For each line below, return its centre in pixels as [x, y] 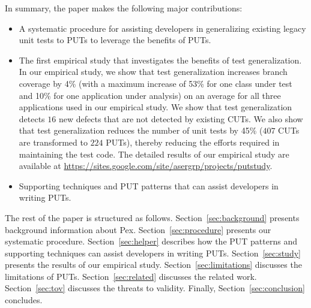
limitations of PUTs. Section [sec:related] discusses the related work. [131, 276]
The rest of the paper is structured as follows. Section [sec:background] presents [152, 217]
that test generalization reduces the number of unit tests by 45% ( [141, 130]
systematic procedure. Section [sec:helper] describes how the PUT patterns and [151, 241]
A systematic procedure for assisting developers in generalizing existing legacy [162, 28]
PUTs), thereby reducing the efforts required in [193, 142]
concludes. [24, 300]
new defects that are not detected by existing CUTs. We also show [181, 118]
